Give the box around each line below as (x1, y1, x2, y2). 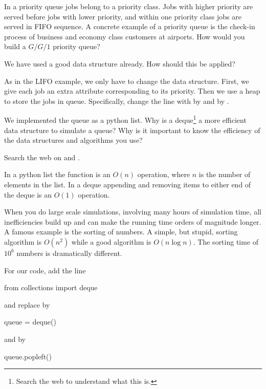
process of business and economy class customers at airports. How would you (4, 31, 245, 41)
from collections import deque (4, 282, 98, 293)
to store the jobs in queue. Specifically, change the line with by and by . (4, 95, 229, 106)
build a (4, 41, 26, 52)
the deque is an (4, 189, 52, 200)
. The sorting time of (193, 236, 259, 247)
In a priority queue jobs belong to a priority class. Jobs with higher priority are (4, 1, 253, 11)
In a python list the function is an (4, 169, 110, 180)
